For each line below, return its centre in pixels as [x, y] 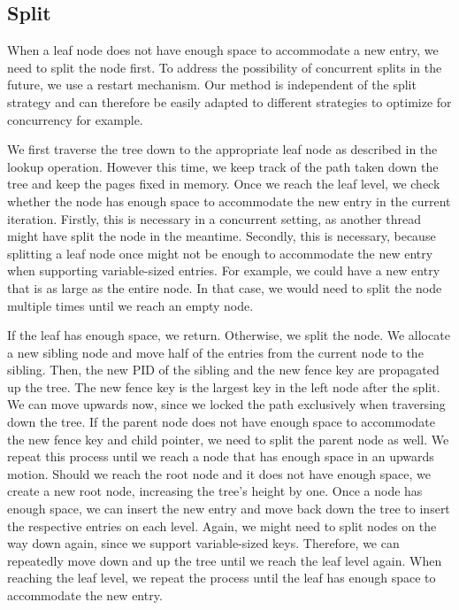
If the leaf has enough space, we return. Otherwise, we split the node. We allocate [229, 335]
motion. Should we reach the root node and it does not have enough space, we [219, 473]
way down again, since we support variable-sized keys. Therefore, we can [203, 543]
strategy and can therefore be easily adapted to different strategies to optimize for [229, 101]
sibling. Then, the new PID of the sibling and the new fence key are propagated [223, 370]
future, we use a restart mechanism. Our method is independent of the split [212, 85]
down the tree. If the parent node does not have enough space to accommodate [221, 422]
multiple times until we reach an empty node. [130, 305]
